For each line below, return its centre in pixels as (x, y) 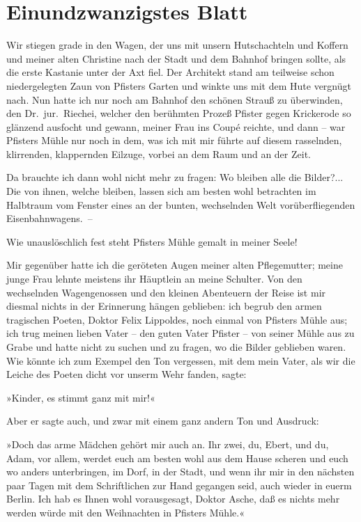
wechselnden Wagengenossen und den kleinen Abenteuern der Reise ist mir (166, 292)
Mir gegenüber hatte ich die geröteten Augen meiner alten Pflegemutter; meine (175, 265)
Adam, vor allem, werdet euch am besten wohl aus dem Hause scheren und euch (177, 458)
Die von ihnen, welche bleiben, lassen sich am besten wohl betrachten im (161, 191)
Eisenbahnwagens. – (49, 218)
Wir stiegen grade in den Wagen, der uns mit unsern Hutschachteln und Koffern (177, 45)
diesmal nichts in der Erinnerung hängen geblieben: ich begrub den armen (164, 306)
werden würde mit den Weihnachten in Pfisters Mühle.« (125, 512)
